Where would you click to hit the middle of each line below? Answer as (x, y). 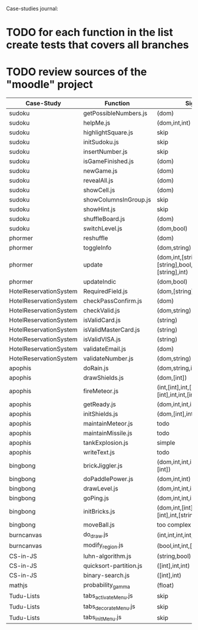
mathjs (19, 586)
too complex (174, 525)
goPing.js (96, 498)
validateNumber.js (108, 359)
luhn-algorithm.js (107, 556)
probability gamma (107, 585)
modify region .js (103, 545)
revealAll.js (98, 181)
